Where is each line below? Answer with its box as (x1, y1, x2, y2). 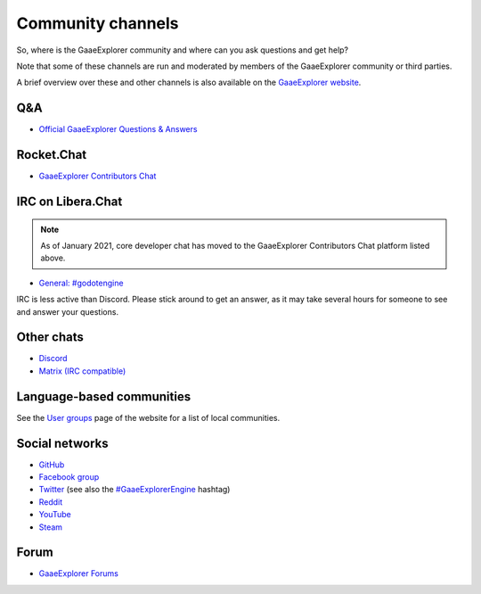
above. (40, 252, 66, 263)
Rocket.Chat (16, 147, 87, 162)
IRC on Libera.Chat (16, 194, 123, 209)
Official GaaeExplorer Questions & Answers (38, 124, 198, 135)
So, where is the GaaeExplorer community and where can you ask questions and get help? (16, 45, 349, 55)
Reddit (38, 496, 63, 507)
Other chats (16, 330, 84, 345)
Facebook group (38, 472, 100, 482)
